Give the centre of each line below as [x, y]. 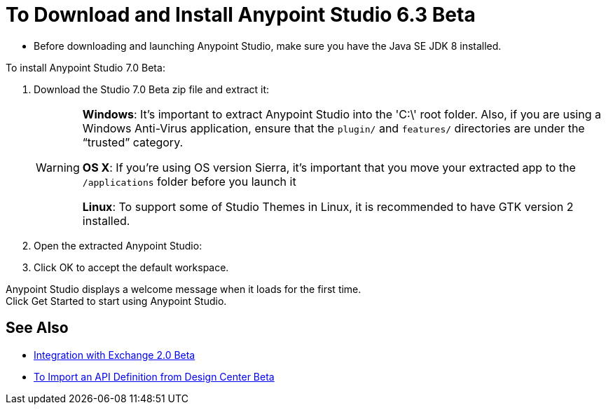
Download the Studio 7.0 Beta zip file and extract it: [152, 89]
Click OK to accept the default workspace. [131, 267]
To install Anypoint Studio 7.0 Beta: [85, 67]
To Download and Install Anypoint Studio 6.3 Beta [241, 15]
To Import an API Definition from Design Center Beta [154, 376]
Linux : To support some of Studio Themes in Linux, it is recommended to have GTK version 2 [328, 206]
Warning [58, 167]
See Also [37, 328]
